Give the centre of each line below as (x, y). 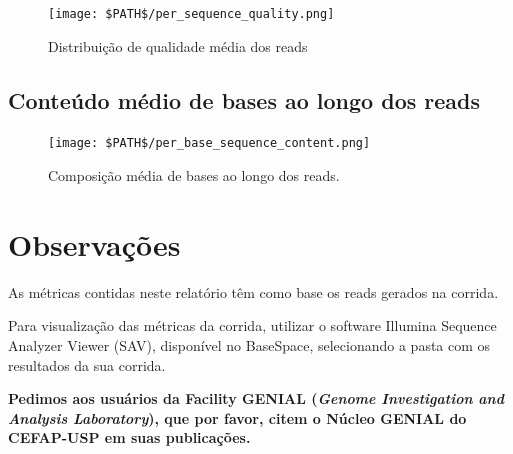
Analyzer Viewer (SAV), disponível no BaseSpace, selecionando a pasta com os (249, 345)
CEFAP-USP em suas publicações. (129, 437)
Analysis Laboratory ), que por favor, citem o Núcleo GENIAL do (237, 417)
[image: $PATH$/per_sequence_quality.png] (191, 14)
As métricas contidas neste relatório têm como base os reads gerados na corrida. (253, 291)
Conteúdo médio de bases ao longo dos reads (244, 99)
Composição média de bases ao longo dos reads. (194, 175)
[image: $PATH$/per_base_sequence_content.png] (209, 143)
